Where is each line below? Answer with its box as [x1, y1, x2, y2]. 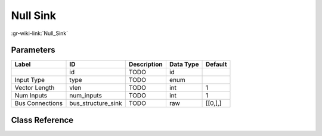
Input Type [14, 76, 45, 84]
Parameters [11, 45, 55, 55]
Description [128, 60, 163, 68]
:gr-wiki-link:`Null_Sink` [11, 30, 69, 37]
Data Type [169, 60, 199, 68]
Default [205, 60, 227, 68]
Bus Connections [14, 99, 63, 107]
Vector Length [14, 84, 55, 92]
